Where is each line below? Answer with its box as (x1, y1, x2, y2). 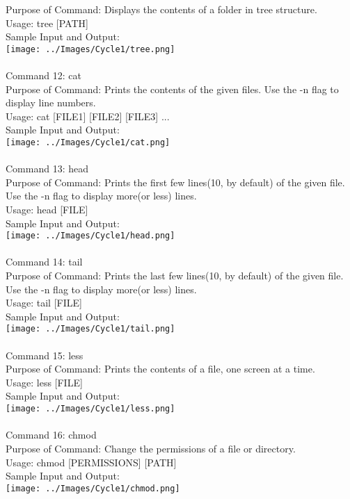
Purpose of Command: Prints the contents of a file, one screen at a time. (6, 361, 315, 376)
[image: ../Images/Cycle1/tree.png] (6, 44, 175, 54)
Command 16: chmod (6, 427, 97, 442)
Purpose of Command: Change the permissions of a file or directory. (6, 441, 296, 455)
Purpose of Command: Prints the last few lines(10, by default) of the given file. (6, 268, 344, 283)
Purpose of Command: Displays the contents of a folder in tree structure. (6, 2, 317, 16)
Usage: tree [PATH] (6, 15, 88, 30)
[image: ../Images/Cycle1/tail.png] (6, 324, 175, 334)
